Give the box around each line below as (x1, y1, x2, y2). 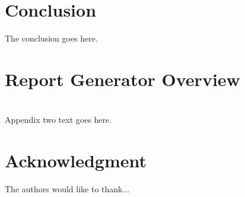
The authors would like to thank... (5, 183, 130, 195)
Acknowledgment (5, 148, 147, 173)
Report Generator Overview (5, 66, 240, 91)
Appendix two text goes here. (5, 113, 112, 126)
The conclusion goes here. (5, 32, 98, 45)
